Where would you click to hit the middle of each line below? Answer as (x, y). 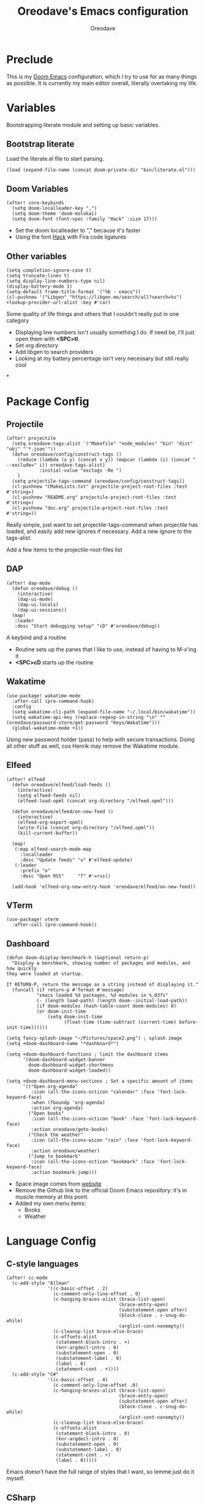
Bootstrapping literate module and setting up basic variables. (83, 125)
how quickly (21, 969)
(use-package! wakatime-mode (43, 696)
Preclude (30, 59)
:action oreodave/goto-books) (70, 1130)
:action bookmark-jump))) (64, 1173)
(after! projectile (31, 439)
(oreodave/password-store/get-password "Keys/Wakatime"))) (83, 723)
